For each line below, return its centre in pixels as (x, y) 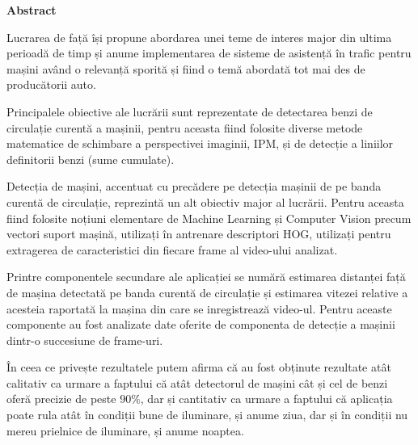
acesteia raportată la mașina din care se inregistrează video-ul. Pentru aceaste (199, 308)
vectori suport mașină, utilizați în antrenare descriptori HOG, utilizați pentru (199, 234)
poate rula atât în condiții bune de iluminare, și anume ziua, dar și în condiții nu (207, 415)
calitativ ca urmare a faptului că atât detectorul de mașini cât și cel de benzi (197, 382)
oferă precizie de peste (61, 399)
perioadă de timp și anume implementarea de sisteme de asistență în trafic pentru (209, 53)
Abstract (32, 10)
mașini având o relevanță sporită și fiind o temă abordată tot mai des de (186, 68)
